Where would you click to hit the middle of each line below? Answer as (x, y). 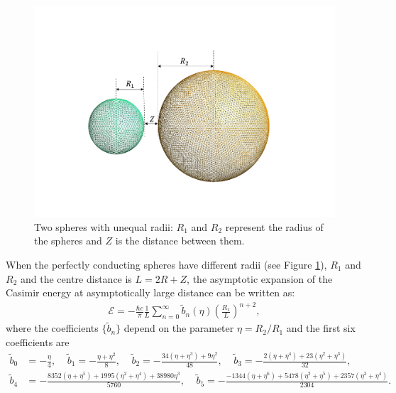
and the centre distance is (76, 278)
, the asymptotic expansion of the (260, 278)
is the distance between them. (180, 241)
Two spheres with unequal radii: (104, 226)
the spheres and (68, 241)
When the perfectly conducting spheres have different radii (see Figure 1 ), (166, 264)
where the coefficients (52, 328)
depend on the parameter (179, 328)
